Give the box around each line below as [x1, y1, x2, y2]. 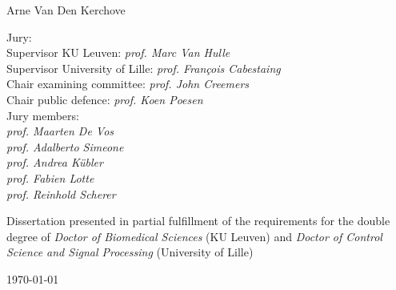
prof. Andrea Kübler [6, 154, 103, 171]
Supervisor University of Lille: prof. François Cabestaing [6, 59, 281, 76]
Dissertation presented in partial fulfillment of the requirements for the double [6, 212, 390, 229]
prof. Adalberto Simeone [6, 138, 124, 155]
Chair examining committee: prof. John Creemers [6, 75, 250, 92]
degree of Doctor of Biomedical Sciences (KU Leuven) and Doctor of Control [6, 228, 382, 244]
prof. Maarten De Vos [6, 123, 114, 139]
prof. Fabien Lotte [6, 169, 94, 186]
